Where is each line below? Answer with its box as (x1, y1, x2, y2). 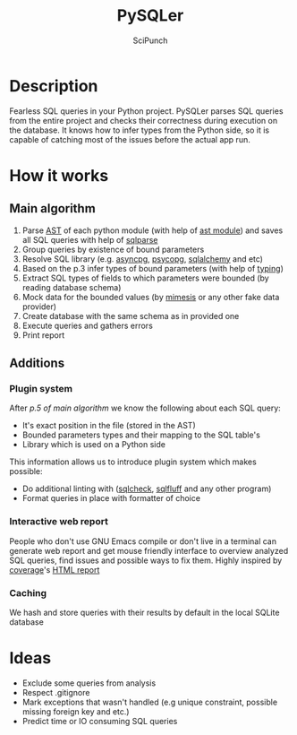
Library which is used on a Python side (21, 439, 165, 450)
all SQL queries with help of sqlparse (21, 234, 158, 245)
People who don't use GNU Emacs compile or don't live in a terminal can (9, 535, 277, 547)
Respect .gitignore (21, 687, 90, 697)
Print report (21, 329, 65, 341)
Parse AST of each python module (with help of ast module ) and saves (21, 225, 284, 236)
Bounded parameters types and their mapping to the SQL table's (21, 429, 261, 440)
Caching (9, 586, 47, 599)
